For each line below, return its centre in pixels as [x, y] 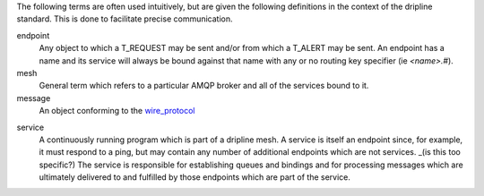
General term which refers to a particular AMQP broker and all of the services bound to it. [204, 86]
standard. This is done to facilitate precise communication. [125, 19]
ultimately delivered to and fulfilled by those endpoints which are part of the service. [195, 177]
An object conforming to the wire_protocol [117, 111]
